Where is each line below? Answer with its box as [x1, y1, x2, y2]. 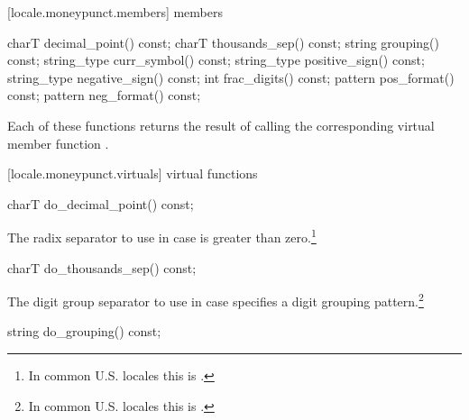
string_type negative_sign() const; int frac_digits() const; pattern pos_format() [7, 68, 455, 87]
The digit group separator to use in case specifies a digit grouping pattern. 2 [7, 289, 424, 310]
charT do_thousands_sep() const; [7, 258, 197, 277]
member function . [7, 133, 109, 152]
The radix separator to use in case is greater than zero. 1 [7, 225, 317, 246]
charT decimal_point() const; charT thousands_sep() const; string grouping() [7, 32, 439, 51]
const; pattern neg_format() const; [7, 86, 201, 105]
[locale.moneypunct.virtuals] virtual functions [7, 164, 258, 183]
